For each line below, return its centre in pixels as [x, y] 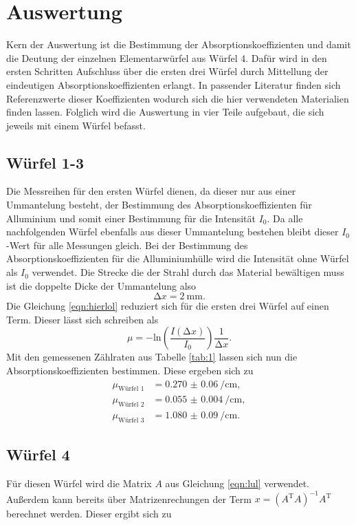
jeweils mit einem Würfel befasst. [76, 125]
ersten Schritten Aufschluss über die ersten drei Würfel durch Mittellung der [167, 71]
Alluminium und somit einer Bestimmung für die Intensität [131, 218]
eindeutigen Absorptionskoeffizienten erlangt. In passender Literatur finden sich [174, 84]
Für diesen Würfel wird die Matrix [79, 483]
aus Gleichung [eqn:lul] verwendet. [237, 483]
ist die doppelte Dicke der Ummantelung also [101, 285]
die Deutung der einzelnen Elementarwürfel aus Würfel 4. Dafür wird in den [167, 57]
